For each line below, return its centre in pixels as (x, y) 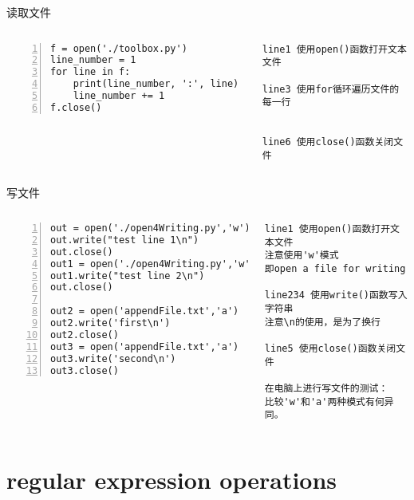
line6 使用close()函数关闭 (328, 142)
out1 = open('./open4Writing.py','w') (153, 264)
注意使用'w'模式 (302, 256)
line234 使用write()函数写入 (336, 295)
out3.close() (85, 370)
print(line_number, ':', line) (156, 84)
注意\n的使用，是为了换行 (322, 322)
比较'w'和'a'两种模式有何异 (329, 402)
